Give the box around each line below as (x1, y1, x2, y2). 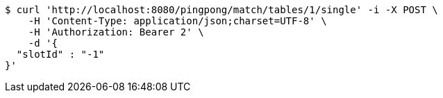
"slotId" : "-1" (16, 49, 105, 60)
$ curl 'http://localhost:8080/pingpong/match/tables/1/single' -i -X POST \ (5, 4, 438, 15)
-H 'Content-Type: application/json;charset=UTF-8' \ (28, 15, 327, 26)
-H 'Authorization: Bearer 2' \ (28, 26, 204, 38)
